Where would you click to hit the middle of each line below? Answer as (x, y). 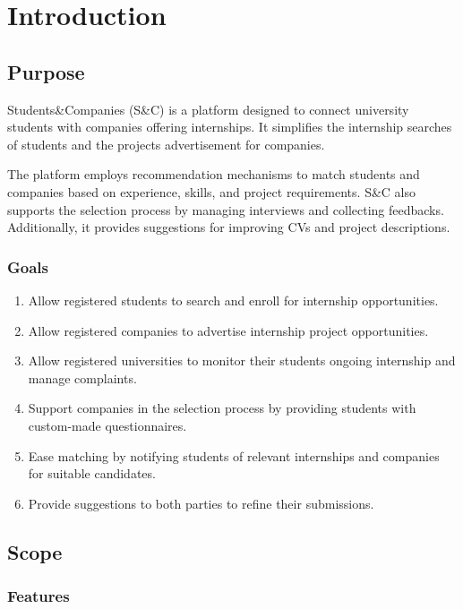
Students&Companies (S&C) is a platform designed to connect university (208, 109)
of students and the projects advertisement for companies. (166, 144)
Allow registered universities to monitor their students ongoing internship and (242, 360)
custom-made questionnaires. (107, 425)
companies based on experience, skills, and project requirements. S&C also (211, 191)
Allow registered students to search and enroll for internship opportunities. (233, 300)
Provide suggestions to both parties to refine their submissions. (201, 503)
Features (39, 596)
